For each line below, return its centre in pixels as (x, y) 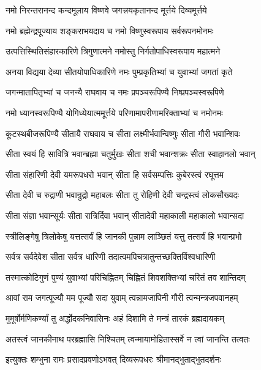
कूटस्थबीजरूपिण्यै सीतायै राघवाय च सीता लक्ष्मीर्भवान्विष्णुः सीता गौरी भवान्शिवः (123, 133)
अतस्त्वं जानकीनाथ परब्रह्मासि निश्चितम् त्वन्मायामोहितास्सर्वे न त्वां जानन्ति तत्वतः (128, 339)
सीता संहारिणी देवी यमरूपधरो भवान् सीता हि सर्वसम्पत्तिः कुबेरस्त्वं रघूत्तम (115, 174)
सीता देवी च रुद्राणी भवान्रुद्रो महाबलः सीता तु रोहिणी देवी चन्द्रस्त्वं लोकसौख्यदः (122, 195)
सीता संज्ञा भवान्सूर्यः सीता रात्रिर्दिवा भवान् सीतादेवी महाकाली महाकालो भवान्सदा (125, 215)
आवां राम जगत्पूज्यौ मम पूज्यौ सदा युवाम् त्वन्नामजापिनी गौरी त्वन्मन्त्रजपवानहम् (122, 298)
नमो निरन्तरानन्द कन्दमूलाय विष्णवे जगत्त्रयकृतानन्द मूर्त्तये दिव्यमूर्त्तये (106, 10)
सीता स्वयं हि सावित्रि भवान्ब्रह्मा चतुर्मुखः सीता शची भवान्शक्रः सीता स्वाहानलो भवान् (130, 154)
